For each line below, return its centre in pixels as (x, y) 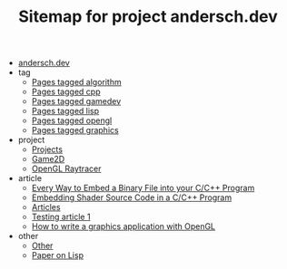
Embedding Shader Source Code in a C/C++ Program (132, 197)
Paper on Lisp (58, 255)
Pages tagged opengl (72, 120)
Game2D (48, 159)
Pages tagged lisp (65, 111)
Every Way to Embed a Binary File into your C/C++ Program (143, 188)
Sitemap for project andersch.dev (148, 17)
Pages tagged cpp (66, 91)
